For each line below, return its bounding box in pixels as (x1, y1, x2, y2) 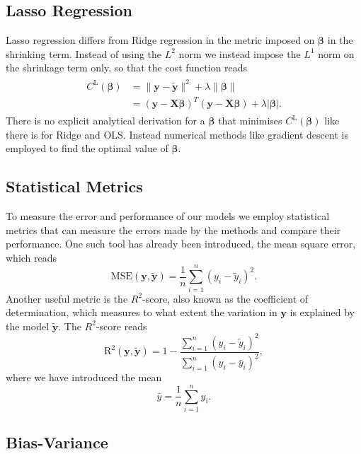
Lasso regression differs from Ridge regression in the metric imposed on (6, 33, 315, 47)
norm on (318, 46, 355, 61)
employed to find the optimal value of (6, 141, 168, 156)
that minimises (218, 113, 282, 128)
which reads (6, 250, 57, 264)
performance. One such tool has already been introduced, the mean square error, (6, 236, 356, 251)
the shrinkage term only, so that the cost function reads (6, 60, 248, 75)
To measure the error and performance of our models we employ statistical (6, 209, 330, 223)
